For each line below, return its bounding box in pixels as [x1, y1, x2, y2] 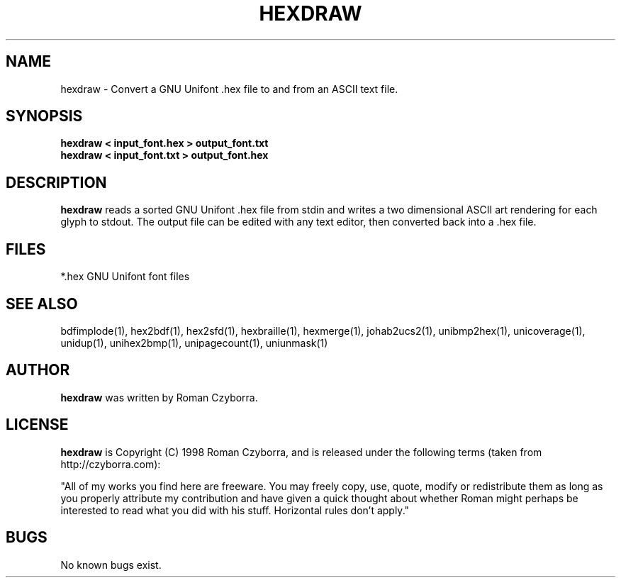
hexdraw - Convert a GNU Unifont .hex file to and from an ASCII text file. [60, 82, 398, 95]
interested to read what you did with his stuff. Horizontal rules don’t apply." [60, 504, 410, 516]
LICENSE [6, 416, 69, 434]
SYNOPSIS [6, 107, 83, 126]
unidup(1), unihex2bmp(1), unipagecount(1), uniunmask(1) [60, 336, 328, 349]
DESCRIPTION [6, 173, 107, 191]
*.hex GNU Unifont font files [60, 270, 190, 283]
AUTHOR [6, 361, 70, 379]
